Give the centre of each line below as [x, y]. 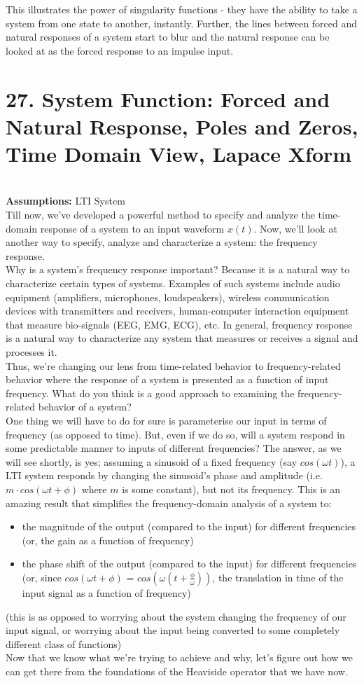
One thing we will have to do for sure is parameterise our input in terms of [166, 420]
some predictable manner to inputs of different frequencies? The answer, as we [174, 448]
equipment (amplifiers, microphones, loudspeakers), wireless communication [168, 297]
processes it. [31, 352]
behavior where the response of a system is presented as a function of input [167, 379]
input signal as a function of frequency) [106, 592]
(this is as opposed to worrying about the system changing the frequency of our [176, 616]
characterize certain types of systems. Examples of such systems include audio [173, 283]
